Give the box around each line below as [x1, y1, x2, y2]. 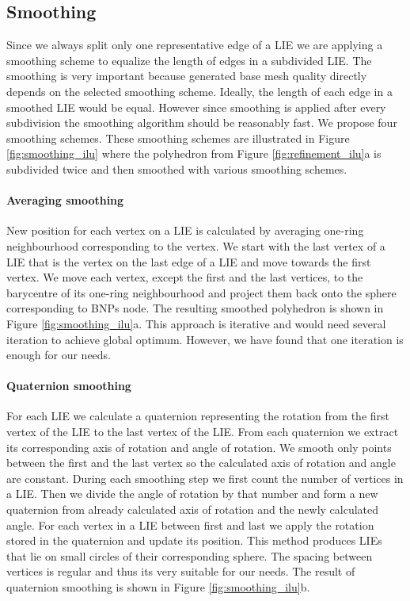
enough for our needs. [6, 346, 112, 363]
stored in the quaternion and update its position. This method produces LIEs [6, 532, 382, 549]
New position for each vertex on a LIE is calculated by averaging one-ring [6, 222, 364, 239]
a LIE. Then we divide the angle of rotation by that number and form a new [6, 485, 378, 502]
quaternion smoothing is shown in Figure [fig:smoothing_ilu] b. [6, 579, 310, 595]
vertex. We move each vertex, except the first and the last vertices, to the [6, 269, 363, 285]
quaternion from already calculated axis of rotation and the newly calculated [6, 501, 379, 518]
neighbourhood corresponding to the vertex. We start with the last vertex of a [6, 237, 385, 254]
